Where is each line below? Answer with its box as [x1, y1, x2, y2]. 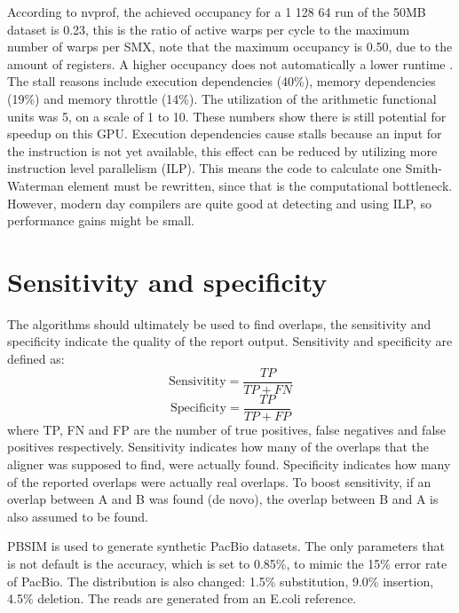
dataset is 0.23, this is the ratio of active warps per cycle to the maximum [7, 20, 410, 38]
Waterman [7, 176, 64, 194]
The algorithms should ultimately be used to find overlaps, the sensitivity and [7, 314, 431, 333]
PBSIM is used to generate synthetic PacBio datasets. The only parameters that [7, 537, 445, 555]
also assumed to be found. [7, 507, 148, 525]
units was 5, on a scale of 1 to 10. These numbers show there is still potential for [7, 106, 447, 125]
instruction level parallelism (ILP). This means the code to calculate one [7, 159, 402, 177]
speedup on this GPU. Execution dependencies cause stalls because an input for [7, 124, 442, 143]
